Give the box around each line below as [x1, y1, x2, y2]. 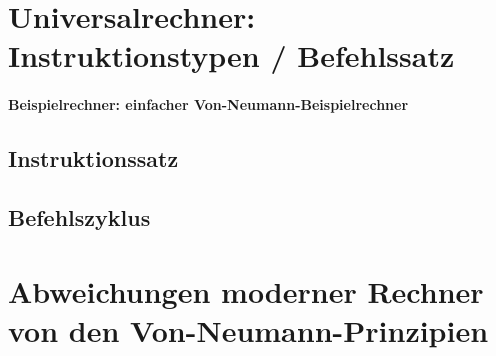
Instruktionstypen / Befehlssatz [8, 35, 455, 76]
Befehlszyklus [8, 201, 151, 232]
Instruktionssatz [8, 143, 179, 174]
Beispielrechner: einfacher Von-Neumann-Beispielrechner [8, 94, 409, 115]
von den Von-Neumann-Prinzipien [8, 309, 489, 350]
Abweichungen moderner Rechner [8, 270, 484, 311]
